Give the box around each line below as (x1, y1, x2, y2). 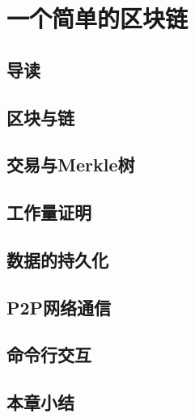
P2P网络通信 (6, 294, 112, 319)
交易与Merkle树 (6, 152, 135, 177)
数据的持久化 (6, 247, 108, 272)
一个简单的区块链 (6, 2, 189, 35)
